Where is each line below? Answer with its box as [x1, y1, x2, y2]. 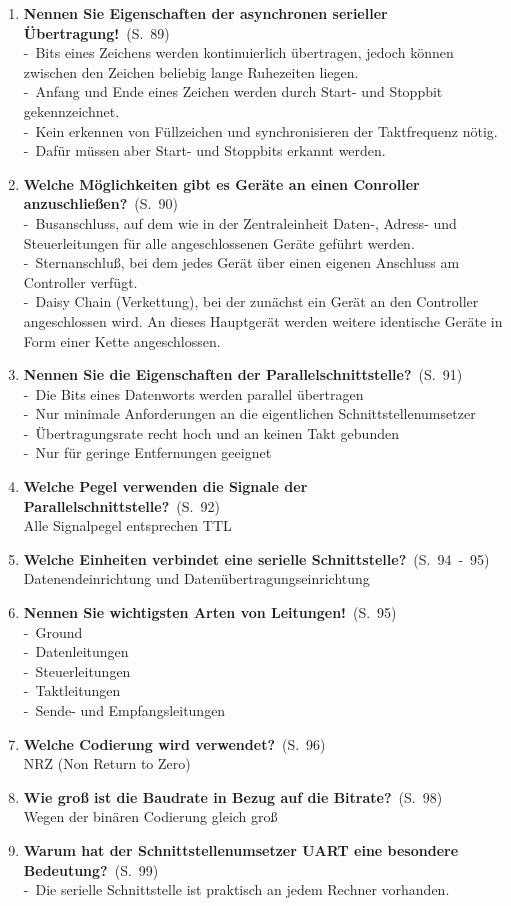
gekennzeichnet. [23, 100, 120, 121]
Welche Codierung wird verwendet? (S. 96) [23, 733, 326, 754]
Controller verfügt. [23, 271, 138, 292]
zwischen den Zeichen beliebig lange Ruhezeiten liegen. [23, 61, 359, 82]
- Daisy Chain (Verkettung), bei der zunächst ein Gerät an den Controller [23, 291, 479, 312]
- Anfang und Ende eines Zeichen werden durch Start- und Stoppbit [23, 81, 443, 102]
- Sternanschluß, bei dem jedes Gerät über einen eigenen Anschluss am [23, 252, 460, 273]
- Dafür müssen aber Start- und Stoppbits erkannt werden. [23, 140, 386, 161]
